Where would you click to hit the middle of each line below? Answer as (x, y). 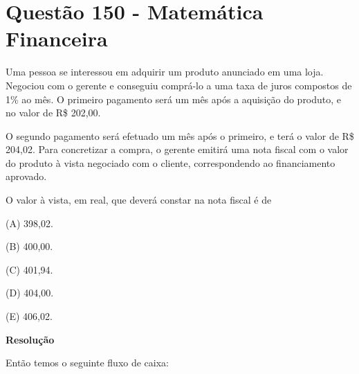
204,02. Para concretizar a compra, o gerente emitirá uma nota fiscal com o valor (177, 149)
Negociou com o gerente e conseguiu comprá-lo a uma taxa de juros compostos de (179, 85)
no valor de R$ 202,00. (53, 113)
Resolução (30, 339)
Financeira (57, 38)
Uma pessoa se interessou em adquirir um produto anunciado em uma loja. (165, 72)
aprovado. (26, 176)
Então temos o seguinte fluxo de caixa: (87, 363)
